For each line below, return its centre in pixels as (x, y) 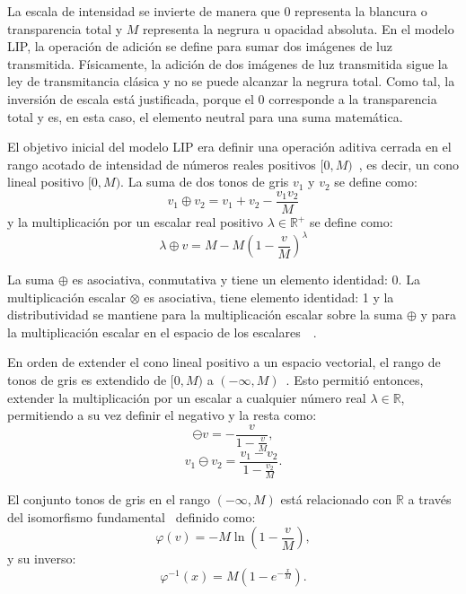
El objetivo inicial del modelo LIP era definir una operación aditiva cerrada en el (229, 147)
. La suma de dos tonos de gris (205, 182)
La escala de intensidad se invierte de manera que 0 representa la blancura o (217, 11)
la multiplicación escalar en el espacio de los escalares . (162, 332)
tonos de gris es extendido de (87, 380)
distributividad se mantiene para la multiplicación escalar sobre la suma (205, 314)
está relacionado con (336, 499)
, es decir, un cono (409, 164)
